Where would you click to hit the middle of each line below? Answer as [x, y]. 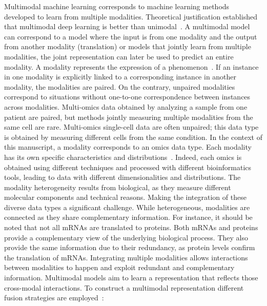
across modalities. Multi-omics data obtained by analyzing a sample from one [126, 106]
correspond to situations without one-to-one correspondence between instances [127, 97]
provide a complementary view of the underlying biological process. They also [126, 237]
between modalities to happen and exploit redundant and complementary [119, 267]
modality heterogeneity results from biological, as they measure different [118, 187]
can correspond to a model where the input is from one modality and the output [131, 36]
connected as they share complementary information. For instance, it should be [128, 217]
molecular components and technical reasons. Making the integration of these [125, 197]
